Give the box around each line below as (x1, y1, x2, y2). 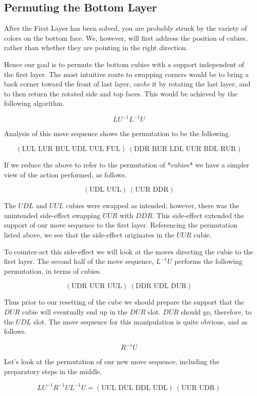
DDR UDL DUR (135, 283, 187, 290)
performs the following (174, 256, 243, 266)
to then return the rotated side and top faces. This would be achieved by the (4, 88, 238, 98)
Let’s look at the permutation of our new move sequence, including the (4, 356, 220, 367)
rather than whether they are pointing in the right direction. (4, 42, 188, 53)
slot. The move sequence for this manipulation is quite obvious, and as (33, 316, 248, 326)
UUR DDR (135, 186, 169, 194)
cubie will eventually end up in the (22, 306, 128, 317)
